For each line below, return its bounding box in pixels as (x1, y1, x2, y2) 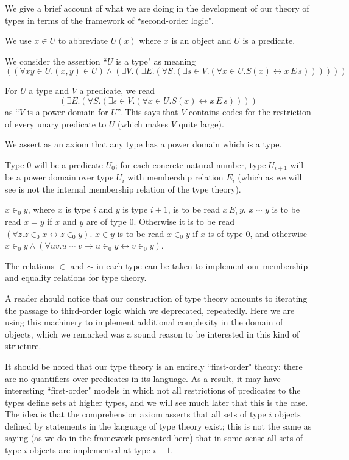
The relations (5, 259, 55, 272)
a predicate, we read (79, 84, 155, 97)
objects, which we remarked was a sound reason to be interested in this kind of (5, 327, 300, 340)
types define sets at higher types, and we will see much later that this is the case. (5, 395, 308, 408)
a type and (29, 84, 69, 97)
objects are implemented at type (30, 444, 150, 456)
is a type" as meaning (116, 54, 196, 67)
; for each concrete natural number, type (115, 158, 266, 171)
